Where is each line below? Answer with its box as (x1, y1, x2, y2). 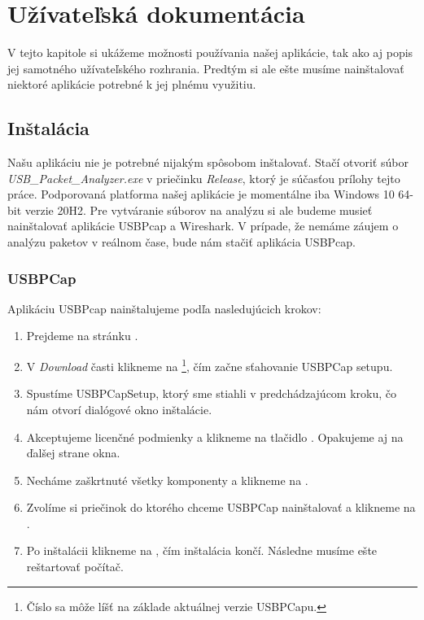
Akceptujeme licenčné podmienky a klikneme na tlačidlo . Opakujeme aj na (26, 428, 404, 445)
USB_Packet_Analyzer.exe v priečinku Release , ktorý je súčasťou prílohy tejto (7, 169, 400, 186)
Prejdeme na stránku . (26, 327, 138, 344)
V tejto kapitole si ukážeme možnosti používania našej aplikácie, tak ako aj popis (7, 44, 413, 61)
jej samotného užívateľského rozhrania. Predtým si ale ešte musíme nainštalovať (7, 59, 404, 76)
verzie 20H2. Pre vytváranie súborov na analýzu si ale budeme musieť (24, 201, 373, 218)
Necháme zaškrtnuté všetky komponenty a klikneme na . (26, 471, 308, 488)
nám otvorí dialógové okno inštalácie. (26, 400, 212, 417)
